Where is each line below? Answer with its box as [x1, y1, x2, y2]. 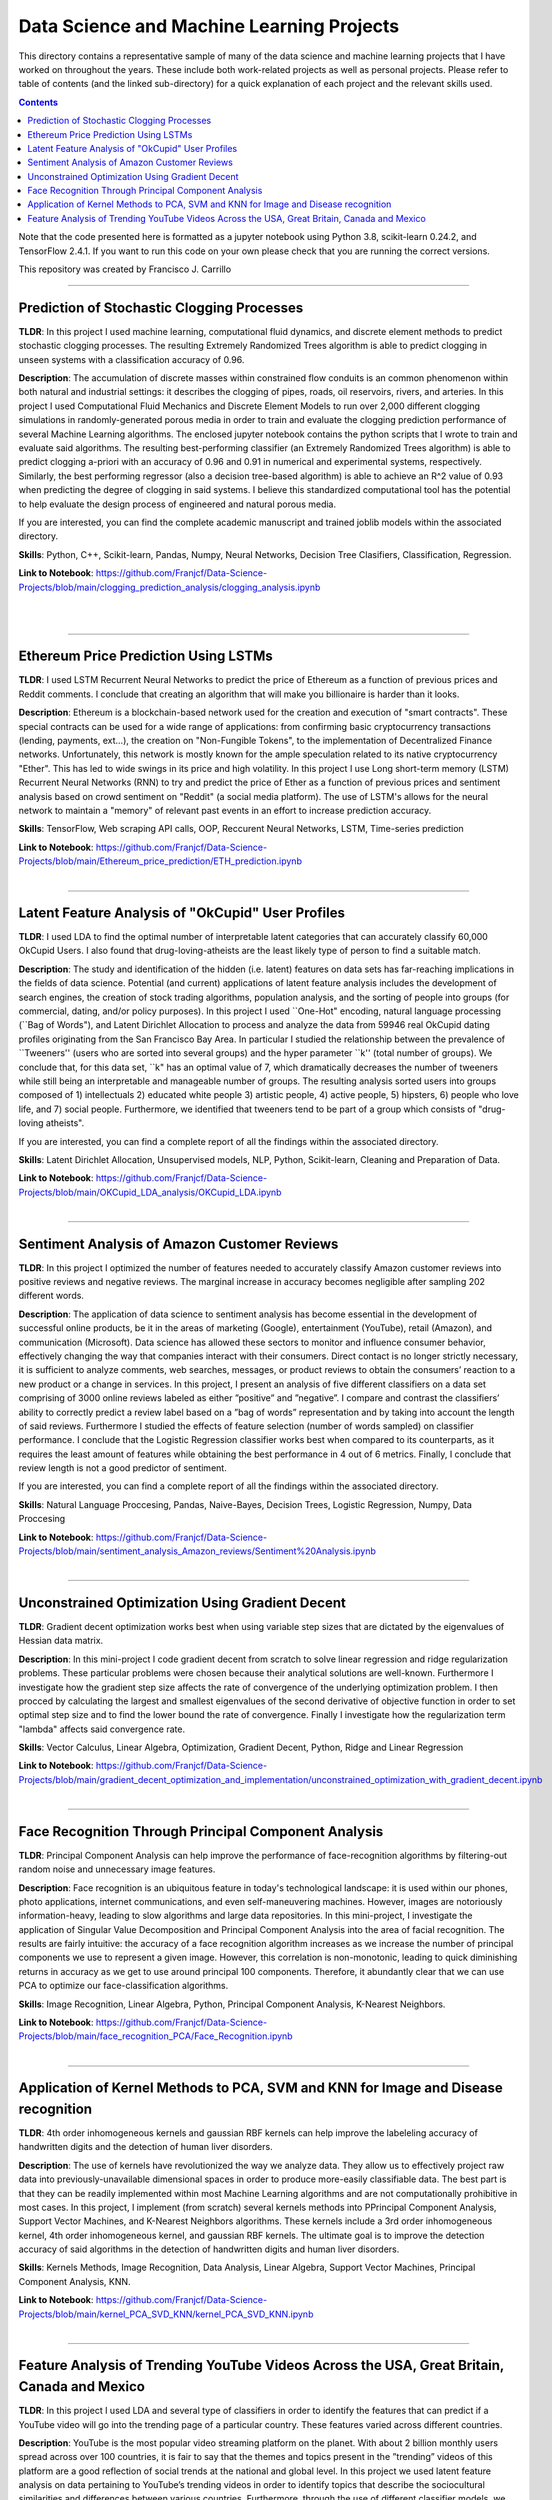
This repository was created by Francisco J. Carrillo [18, 263, 232, 275]
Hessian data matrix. [18, 1635, 104, 1647]
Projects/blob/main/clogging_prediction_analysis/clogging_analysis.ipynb [18, 581, 321, 593]
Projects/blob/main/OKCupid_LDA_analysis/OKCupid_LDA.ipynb [18, 1186, 282, 1198]
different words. [18, 1290, 85, 1302]
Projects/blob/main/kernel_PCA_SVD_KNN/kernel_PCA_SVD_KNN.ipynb [18, 2308, 314, 2320]
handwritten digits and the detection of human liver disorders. [18, 2141, 274, 2153]
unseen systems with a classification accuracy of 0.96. [18, 353, 245, 365]
